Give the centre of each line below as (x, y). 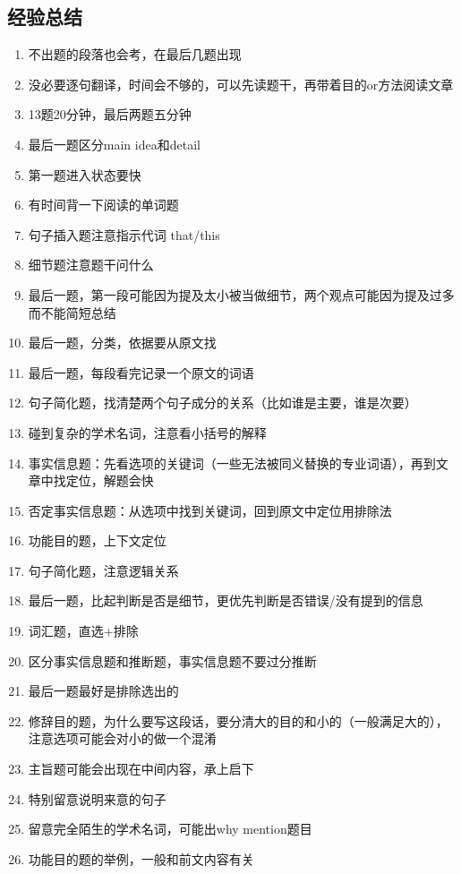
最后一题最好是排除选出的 (103, 691)
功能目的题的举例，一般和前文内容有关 (141, 858)
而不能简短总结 (72, 312)
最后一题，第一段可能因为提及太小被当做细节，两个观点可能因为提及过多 (241, 294)
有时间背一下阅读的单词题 (103, 205)
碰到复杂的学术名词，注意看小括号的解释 (147, 432)
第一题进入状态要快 (85, 174)
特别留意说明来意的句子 (97, 798)
